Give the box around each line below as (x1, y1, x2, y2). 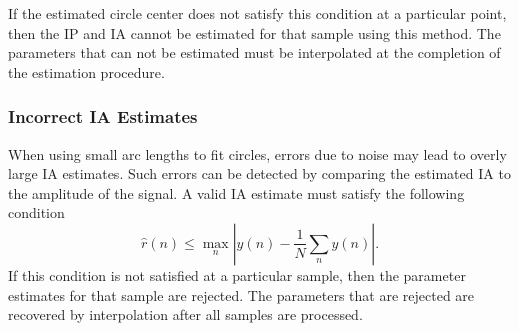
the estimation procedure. (8, 61, 165, 82)
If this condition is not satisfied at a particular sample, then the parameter (8, 264, 466, 285)
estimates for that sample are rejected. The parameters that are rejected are (8, 284, 475, 305)
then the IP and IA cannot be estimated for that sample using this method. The (8, 22, 501, 43)
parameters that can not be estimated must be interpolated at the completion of (8, 42, 501, 63)
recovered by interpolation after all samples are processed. (8, 304, 363, 325)
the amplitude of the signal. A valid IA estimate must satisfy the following (8, 182, 465, 203)
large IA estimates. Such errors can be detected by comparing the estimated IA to (8, 163, 511, 184)
